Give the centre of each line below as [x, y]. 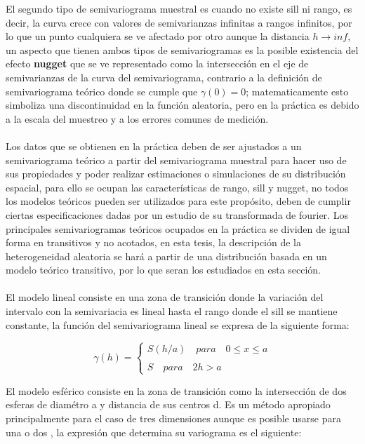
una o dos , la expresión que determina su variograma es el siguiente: [154, 432]
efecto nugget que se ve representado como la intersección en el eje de [157, 63]
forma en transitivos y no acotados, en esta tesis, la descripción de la [154, 242]
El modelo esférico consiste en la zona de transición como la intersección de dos [176, 390]
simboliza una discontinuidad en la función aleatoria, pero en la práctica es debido [182, 105]
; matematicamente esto [297, 91]
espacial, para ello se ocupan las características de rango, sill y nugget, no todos [177, 187]
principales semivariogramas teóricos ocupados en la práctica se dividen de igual [178, 228]
